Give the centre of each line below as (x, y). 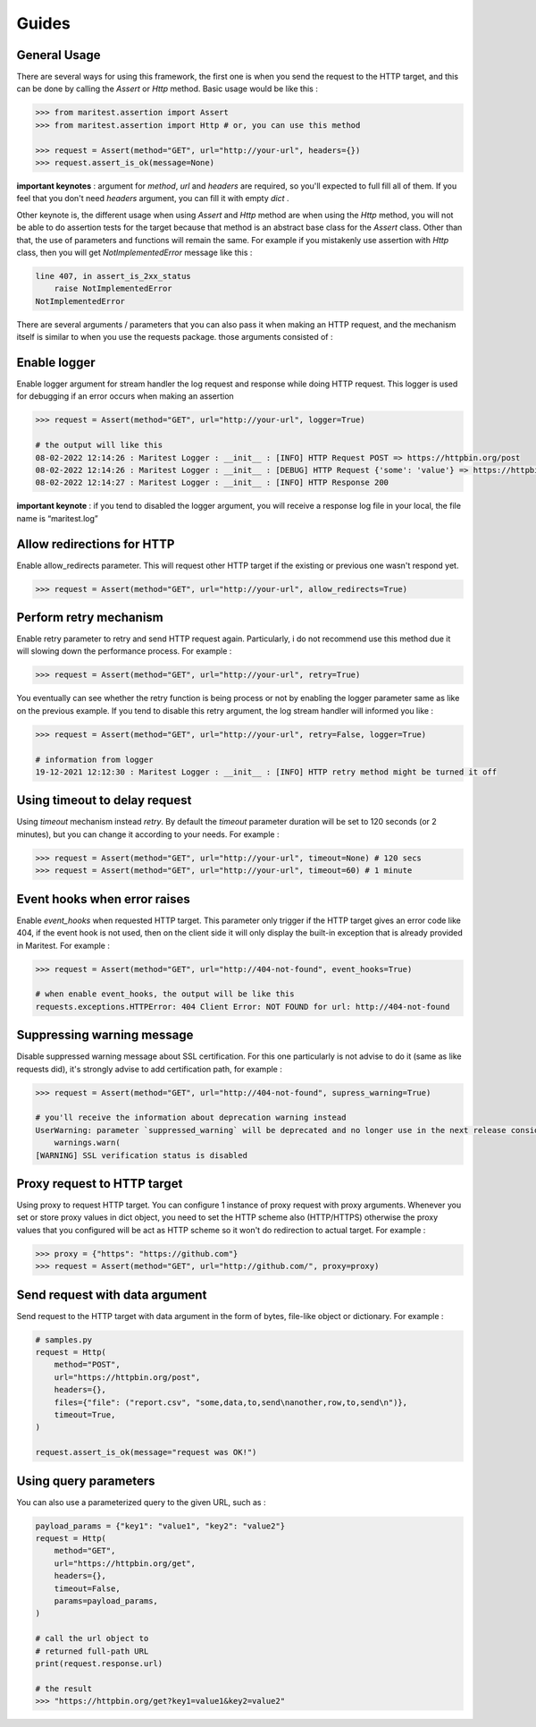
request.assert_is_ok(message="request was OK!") (146, 1452)
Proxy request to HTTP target (100, 1184)
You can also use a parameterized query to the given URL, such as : (141, 1502)
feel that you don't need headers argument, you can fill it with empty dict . (153, 199)
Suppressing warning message (105, 1035)
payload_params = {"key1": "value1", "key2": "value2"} (160, 1526)
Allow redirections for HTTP (96, 544)
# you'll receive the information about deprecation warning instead (191, 1117)
